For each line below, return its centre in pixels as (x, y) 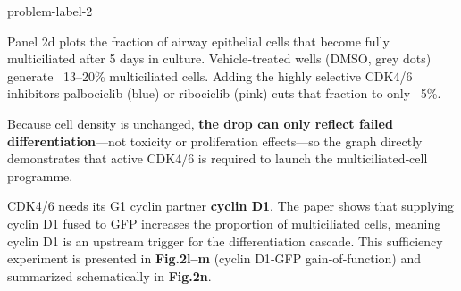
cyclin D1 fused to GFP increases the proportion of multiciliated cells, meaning (224, 223)
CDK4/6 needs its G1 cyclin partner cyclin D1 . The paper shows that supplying (231, 206)
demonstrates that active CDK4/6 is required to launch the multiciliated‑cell (218, 158)
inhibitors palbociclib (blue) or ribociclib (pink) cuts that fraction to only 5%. (224, 93)
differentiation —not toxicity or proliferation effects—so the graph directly (215, 141)
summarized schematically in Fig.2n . (109, 275)
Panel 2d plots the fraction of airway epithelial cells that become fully (198, 41)
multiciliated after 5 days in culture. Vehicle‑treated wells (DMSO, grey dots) (219, 58)
